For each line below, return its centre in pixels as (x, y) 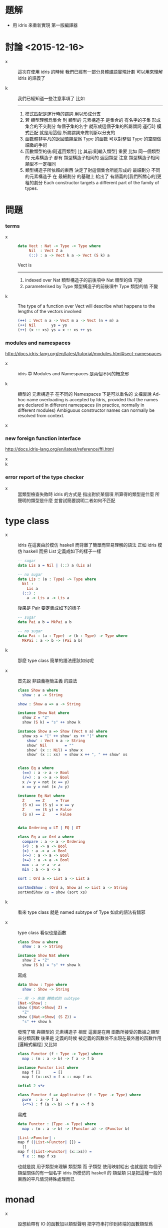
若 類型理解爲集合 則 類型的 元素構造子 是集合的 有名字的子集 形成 (93, 120)
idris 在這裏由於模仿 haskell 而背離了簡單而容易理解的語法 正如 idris (87, 545)
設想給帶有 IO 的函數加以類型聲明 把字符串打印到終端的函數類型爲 (85, 1223)
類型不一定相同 (40, 164)
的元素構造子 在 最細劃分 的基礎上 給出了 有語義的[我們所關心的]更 (93, 176)
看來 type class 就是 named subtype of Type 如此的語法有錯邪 (82, 912)
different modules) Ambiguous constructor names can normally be (86, 410)
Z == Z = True (46, 800)
